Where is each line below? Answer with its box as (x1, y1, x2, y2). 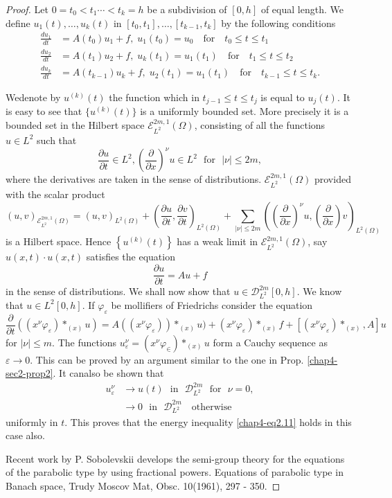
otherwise (191, 402, 232, 412)
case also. (6, 428, 45, 443)
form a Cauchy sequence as (213, 335, 328, 349)
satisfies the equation (86, 249, 175, 264)
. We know (296, 284, 342, 299)
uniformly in (6, 414, 58, 429)
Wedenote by (6, 89, 61, 104)
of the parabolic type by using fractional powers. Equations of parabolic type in (6, 465, 344, 479)
